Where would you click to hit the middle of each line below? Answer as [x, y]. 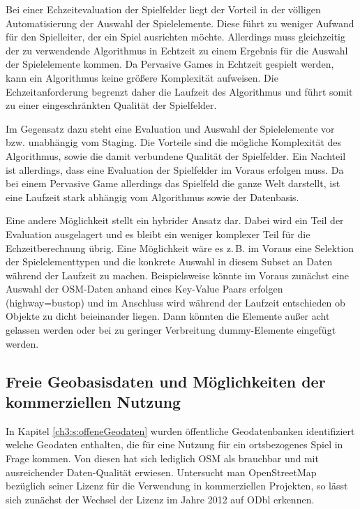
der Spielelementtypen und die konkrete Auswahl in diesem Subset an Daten [169, 261]
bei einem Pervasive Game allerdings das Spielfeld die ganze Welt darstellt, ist [173, 183]
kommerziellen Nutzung [93, 402]
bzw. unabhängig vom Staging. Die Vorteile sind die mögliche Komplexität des [174, 142]
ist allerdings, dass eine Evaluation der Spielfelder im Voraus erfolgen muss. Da [175, 169]
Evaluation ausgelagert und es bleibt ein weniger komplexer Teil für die [158, 234]
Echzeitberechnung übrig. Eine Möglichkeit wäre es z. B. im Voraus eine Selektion [180, 248]
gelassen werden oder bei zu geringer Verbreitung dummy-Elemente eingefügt [171, 330]
